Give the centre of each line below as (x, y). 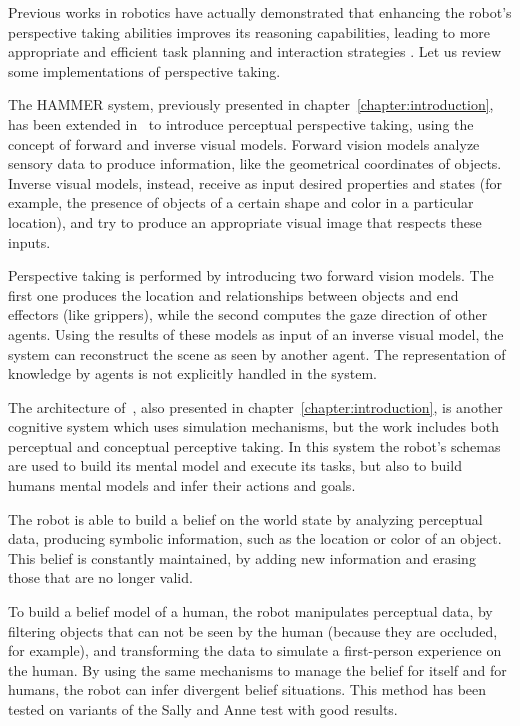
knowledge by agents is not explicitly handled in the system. (192, 373)
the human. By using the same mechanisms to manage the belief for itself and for (257, 669)
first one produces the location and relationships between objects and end (233, 294)
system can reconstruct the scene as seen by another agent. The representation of (257, 353)
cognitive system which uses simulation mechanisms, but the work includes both (254, 426)
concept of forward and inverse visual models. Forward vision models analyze (244, 143)
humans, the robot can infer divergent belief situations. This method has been (247, 689)
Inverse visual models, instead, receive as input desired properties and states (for (255, 182)
